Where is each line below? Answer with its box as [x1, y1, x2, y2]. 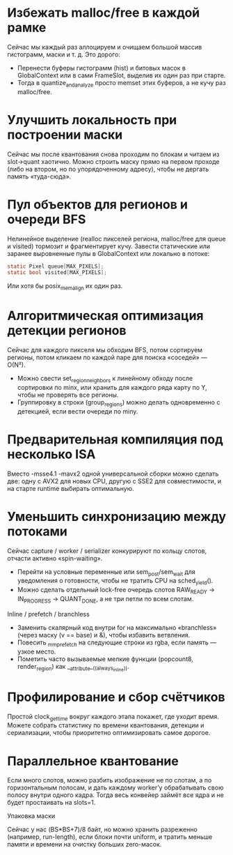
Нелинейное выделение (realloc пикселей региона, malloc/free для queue [7, 234, 226, 243]
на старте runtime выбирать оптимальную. [7, 484, 134, 492]
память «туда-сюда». [7, 172, 72, 181]
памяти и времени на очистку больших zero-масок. [7, 840, 162, 849]
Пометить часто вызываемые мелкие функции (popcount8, [17, 654, 193, 663]
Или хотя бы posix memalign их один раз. [7, 282, 123, 292]
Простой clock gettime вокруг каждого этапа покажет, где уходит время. [7, 712, 219, 722]
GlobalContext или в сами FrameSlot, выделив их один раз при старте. [17, 71, 226, 80]
